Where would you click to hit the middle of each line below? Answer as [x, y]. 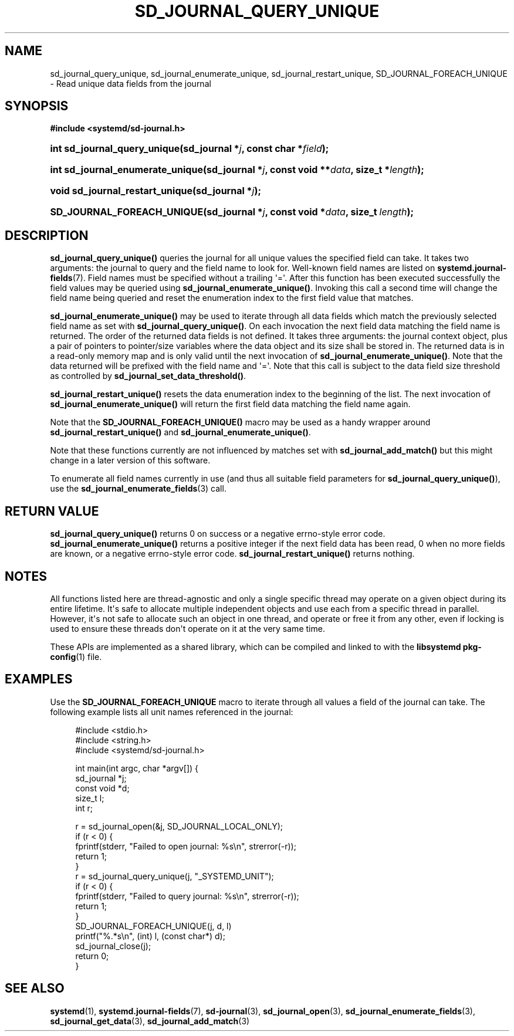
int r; [84, 808]
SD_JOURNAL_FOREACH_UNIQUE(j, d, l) [153, 926]
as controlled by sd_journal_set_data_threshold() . [148, 376]
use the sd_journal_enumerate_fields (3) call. [138, 489]
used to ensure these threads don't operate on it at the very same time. [187, 628]
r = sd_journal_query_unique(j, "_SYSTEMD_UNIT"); [175, 876]
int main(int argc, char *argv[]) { [137, 768]
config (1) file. [76, 656]
